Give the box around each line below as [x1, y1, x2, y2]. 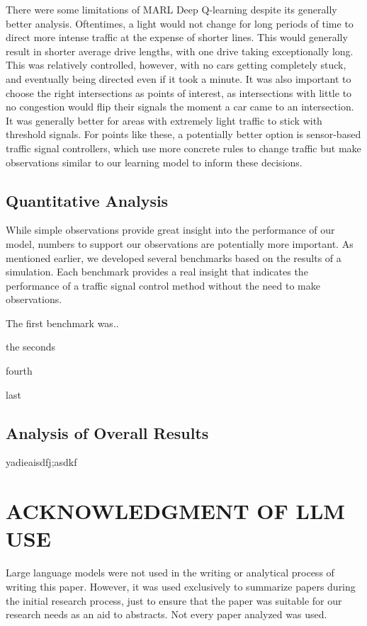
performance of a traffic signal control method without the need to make [6, 278, 320, 292]
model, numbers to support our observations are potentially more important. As [6, 236, 354, 251]
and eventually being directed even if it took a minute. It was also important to [6, 71, 351, 86]
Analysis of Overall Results [6, 421, 209, 443]
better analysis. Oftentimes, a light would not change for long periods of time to [6, 16, 354, 30]
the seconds [6, 339, 56, 354]
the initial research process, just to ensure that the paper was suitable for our [6, 593, 342, 608]
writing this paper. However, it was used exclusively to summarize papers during [6, 579, 356, 593]
